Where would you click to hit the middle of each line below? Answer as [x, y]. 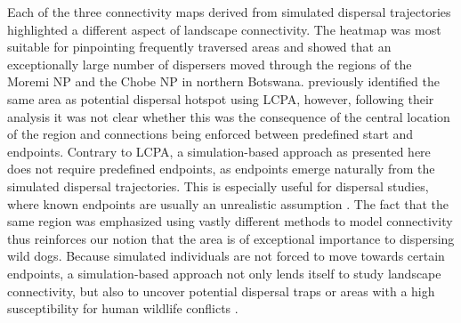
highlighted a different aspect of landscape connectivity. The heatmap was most [224, 29]
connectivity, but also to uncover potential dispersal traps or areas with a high [221, 291]
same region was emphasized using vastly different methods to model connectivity [230, 221]
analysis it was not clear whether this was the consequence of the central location [229, 116]
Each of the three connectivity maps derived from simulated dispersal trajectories [229, 12]
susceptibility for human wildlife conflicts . [123, 308]
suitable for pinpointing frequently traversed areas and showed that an [199, 47]
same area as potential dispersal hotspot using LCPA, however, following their [221, 98]
